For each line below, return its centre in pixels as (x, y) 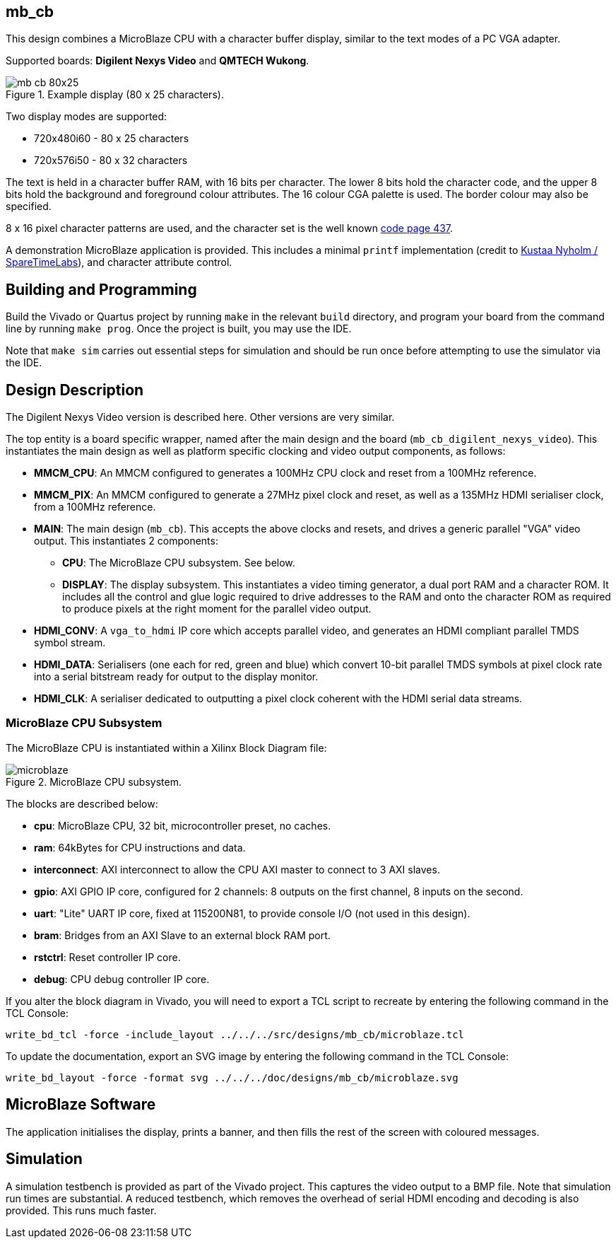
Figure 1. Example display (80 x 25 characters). (115, 95)
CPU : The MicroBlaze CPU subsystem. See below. (179, 563)
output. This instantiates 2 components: (126, 541)
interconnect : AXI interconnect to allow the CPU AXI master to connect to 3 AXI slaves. (237, 869)
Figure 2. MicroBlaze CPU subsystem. (94, 781)
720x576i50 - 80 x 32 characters (111, 161)
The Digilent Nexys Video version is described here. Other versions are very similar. (200, 417)
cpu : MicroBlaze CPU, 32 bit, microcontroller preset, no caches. (183, 825)
